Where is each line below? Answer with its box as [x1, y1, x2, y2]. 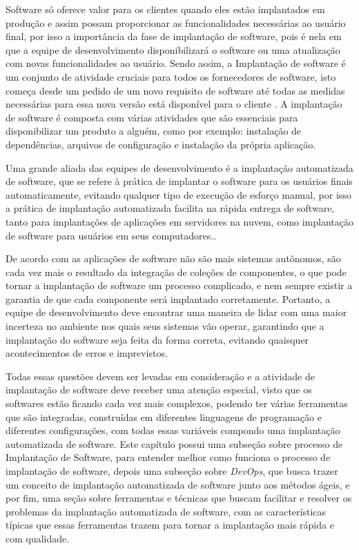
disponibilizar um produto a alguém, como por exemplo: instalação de [6, 124, 302, 138]
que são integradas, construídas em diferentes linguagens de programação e [6, 409, 322, 424]
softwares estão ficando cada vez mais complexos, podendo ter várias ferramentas [6, 396, 348, 411]
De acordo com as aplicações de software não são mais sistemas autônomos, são [6, 251, 341, 266]
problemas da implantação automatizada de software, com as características [6, 504, 327, 518]
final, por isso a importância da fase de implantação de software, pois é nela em [6, 29, 342, 43]
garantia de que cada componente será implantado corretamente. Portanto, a [6, 291, 331, 306]
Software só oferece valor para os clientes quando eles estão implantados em [6, 2, 325, 16]
